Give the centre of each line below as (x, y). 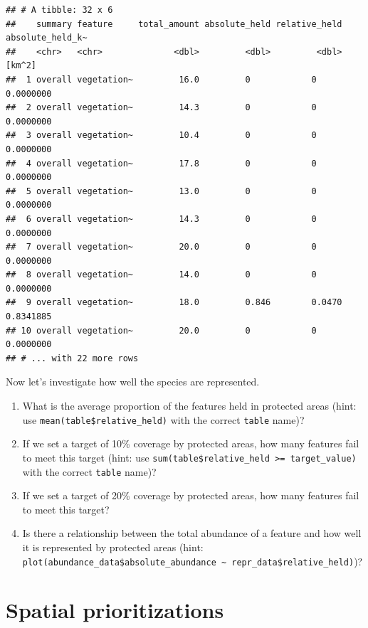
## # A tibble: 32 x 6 (59, 10)
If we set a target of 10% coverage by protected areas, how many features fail (191, 443)
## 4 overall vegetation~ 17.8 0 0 (161, 163)
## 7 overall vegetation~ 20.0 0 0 (161, 247)
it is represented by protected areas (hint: (113, 547)
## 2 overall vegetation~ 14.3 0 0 (161, 108)
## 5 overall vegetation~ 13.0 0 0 (161, 191)
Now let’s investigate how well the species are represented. (133, 382)
